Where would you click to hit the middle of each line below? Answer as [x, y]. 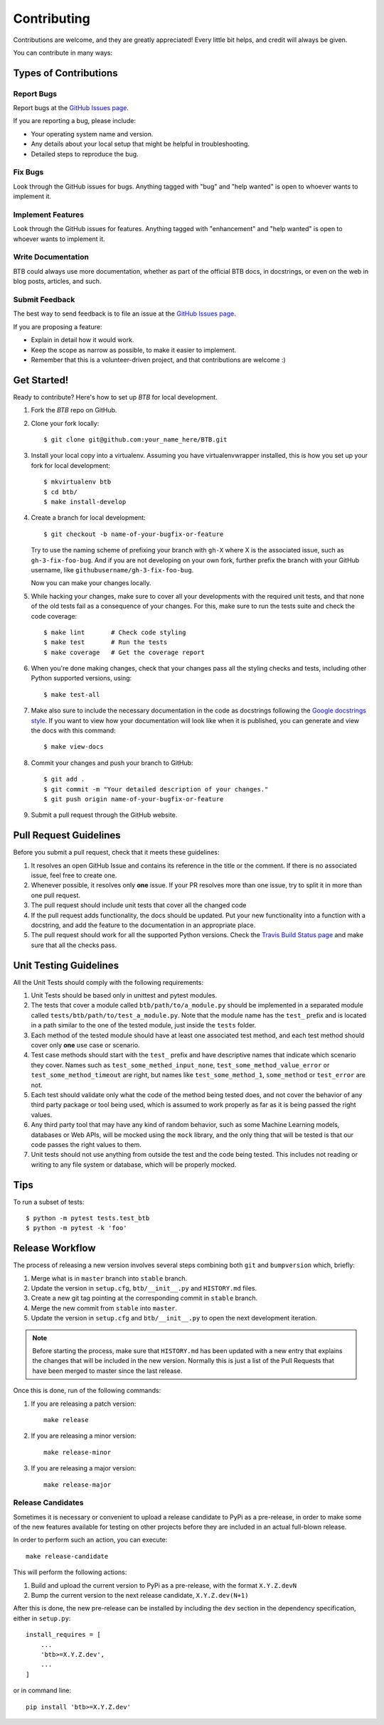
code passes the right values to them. [86, 1144]
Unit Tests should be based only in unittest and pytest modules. [124, 995]
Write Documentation [51, 257]
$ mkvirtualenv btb [78, 482]
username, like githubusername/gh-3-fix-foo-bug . [112, 570]
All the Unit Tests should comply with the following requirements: [108, 982]
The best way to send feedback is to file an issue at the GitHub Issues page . [124, 314]
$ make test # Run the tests [106, 642]
